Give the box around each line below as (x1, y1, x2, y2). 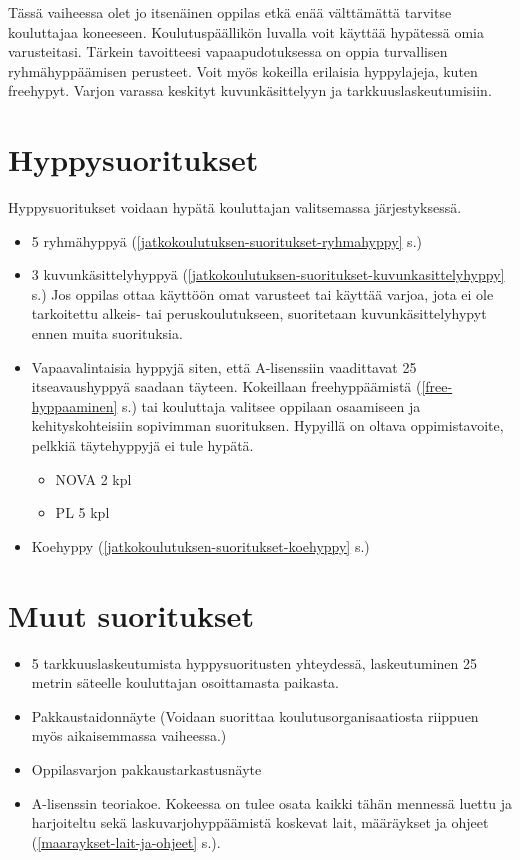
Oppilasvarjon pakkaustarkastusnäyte (31, 758, 262, 779)
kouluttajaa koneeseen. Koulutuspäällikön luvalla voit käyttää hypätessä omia (8, 21, 484, 42)
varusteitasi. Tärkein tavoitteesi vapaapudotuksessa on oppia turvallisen (8, 41, 448, 62)
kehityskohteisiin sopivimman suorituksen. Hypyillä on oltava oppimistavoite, (31, 415, 504, 436)
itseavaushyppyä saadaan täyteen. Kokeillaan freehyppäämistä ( (31, 376, 422, 397)
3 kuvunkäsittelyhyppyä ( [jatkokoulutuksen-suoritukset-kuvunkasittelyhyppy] (31, 264, 505, 285)
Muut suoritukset (8, 594, 254, 635)
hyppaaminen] (31, 395, 118, 416)
